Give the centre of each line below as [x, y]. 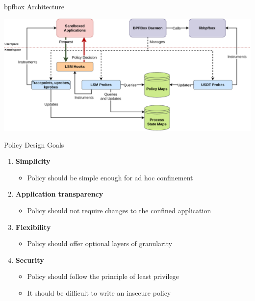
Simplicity [33, 161]
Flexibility [33, 227]
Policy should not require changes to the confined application [119, 210]
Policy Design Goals [34, 144]
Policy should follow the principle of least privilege [103, 276]
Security [30, 260]
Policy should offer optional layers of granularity [100, 243]
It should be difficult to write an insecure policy [99, 292]
